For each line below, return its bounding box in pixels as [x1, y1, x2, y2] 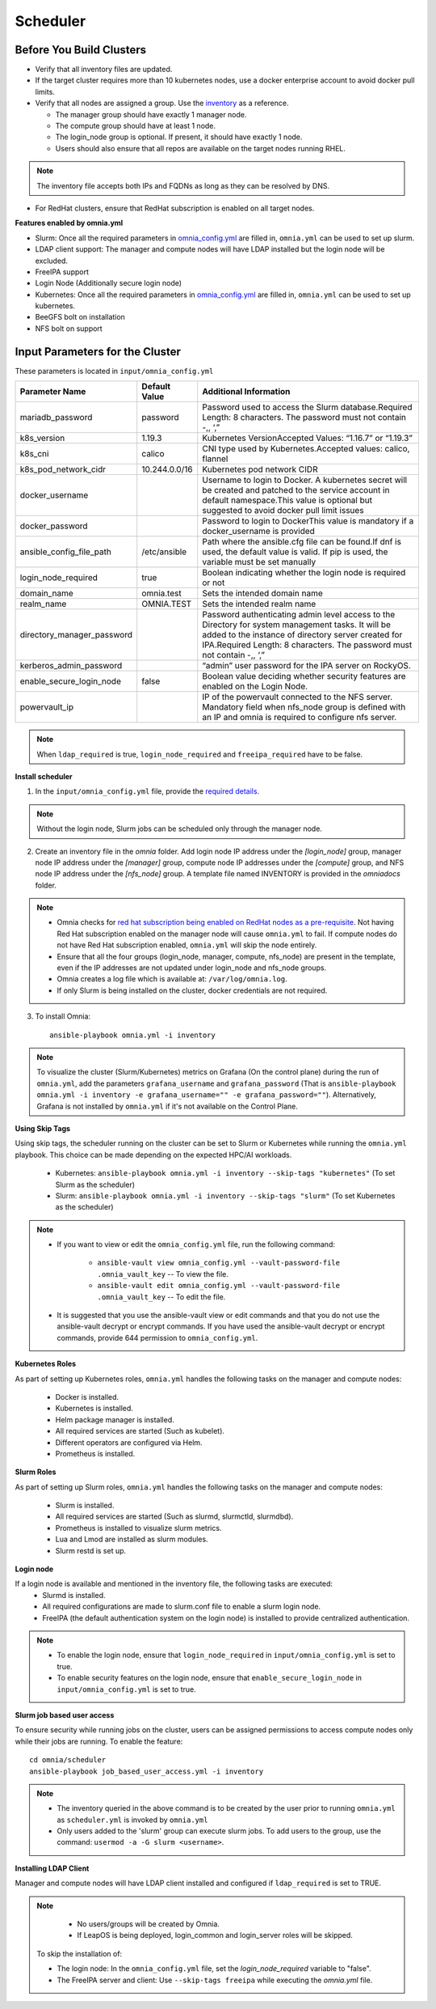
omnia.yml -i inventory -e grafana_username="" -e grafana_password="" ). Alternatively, [36, 1090, 377, 1100]
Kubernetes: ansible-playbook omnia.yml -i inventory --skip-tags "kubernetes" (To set [55, 1168, 396, 1178]
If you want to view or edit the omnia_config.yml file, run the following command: [57, 1240, 335, 1249]
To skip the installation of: [36, 1948, 123, 1958]
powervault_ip [19, 701, 74, 713]
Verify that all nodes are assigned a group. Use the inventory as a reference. [35, 98, 289, 108]
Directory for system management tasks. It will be [202, 619, 392, 630]
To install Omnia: [35, 1011, 91, 1021]
